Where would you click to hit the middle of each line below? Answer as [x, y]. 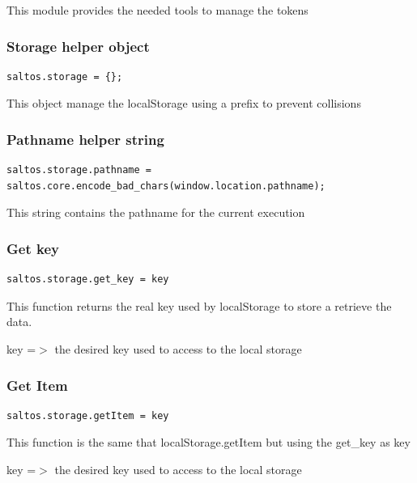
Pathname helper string [85, 139]
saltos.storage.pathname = [79, 170]
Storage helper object [78, 46]
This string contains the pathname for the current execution [156, 212]
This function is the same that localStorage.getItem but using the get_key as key [208, 442]
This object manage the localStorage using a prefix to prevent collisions [184, 103]
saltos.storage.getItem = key [88, 415]
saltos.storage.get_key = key [88, 280]
